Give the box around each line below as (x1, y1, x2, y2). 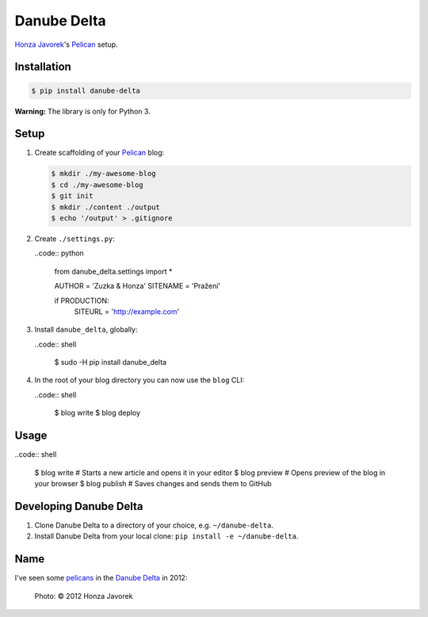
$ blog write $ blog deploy (54, 408, 141, 418)
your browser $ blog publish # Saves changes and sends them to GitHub (34, 478, 273, 488)
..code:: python (34, 248, 85, 258)
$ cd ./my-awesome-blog (51, 180, 144, 190)
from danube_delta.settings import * (54, 266, 173, 276)
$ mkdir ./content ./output (51, 202, 160, 212)
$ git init (51, 191, 94, 201)
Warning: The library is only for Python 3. (14, 106, 151, 116)
